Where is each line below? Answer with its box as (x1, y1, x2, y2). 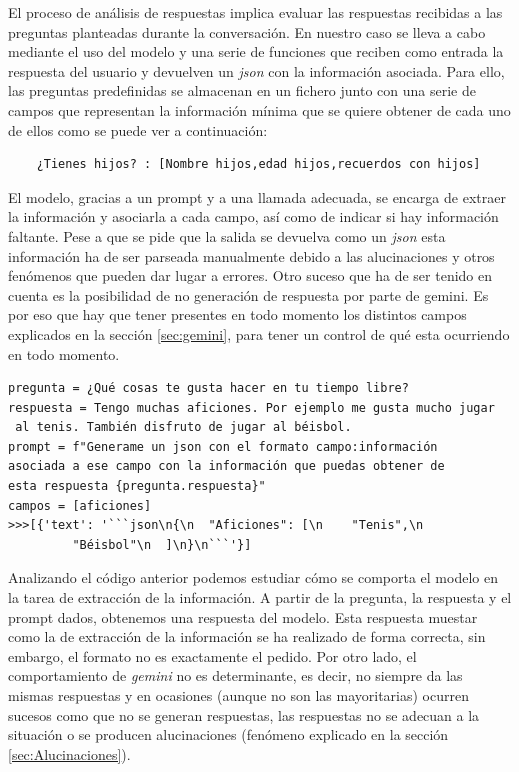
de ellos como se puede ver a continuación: (8, 119, 268, 140)
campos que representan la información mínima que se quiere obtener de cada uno (8, 99, 511, 120)
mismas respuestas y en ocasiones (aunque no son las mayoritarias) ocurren (8, 685, 469, 705)
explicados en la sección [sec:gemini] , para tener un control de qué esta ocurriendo (8, 323, 510, 344)
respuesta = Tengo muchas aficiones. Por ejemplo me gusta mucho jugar (8, 400, 495, 415)
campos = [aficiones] (8, 498, 152, 513)
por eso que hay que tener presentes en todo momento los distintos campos (8, 304, 467, 325)
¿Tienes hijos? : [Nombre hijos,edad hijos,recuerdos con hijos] (36, 157, 481, 172)
